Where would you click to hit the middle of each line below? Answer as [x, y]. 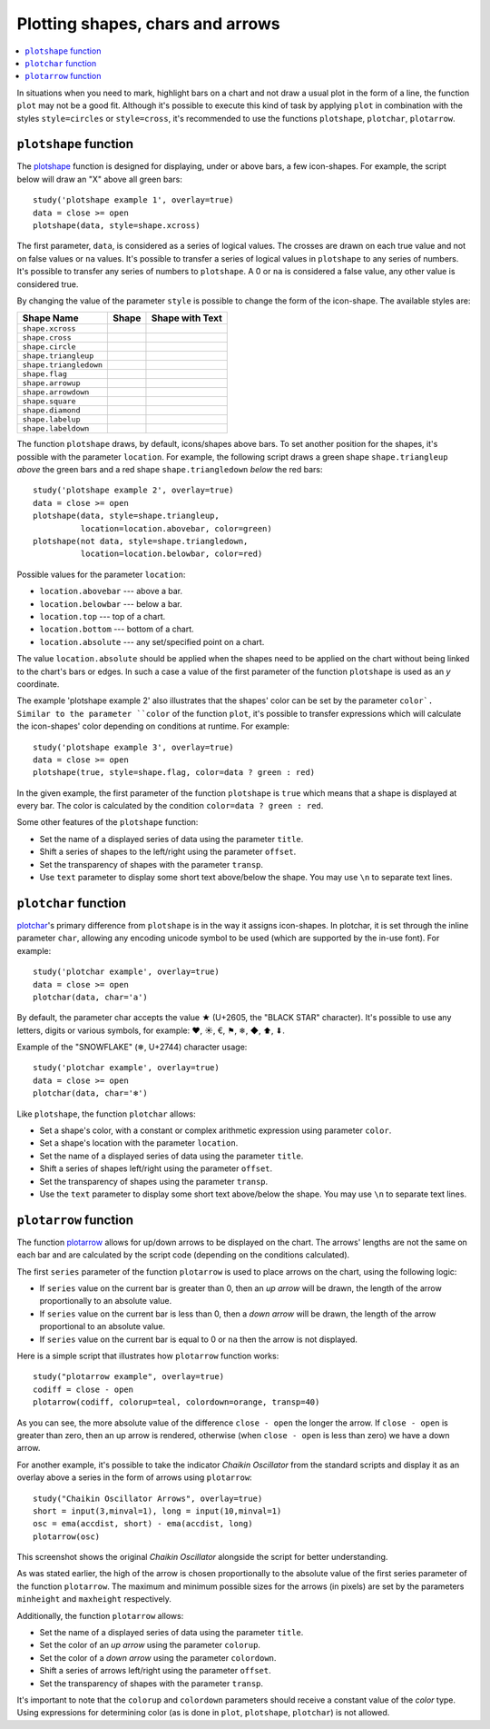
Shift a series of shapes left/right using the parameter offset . [156, 1168]
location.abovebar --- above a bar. [111, 591]
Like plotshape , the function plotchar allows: [106, 1114]
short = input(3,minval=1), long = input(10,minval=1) [157, 1511]
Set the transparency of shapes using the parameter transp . [154, 1181]
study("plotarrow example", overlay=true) [129, 1377]
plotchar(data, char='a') [91, 997]
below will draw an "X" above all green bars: [100, 179]
